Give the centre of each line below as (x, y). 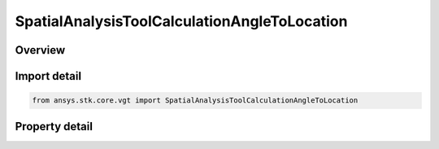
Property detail (54, 126)
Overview (40, 50)
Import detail (48, 76)
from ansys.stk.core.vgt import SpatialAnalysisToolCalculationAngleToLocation (195, 101)
